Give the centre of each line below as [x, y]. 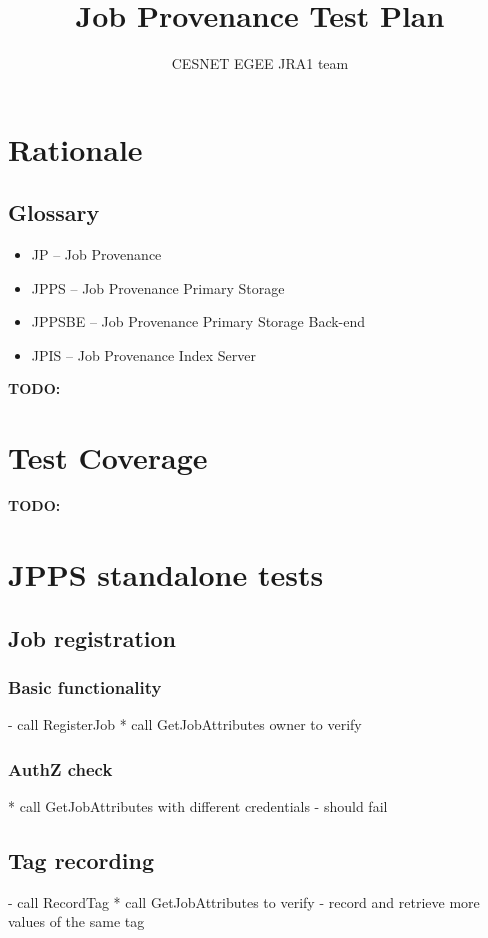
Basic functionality [85, 686]
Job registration [92, 637]
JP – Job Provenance [96, 254]
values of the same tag [76, 921]
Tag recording [81, 859]
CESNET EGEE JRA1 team [260, 63]
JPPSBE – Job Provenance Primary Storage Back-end [198, 321]
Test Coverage [108, 457]
